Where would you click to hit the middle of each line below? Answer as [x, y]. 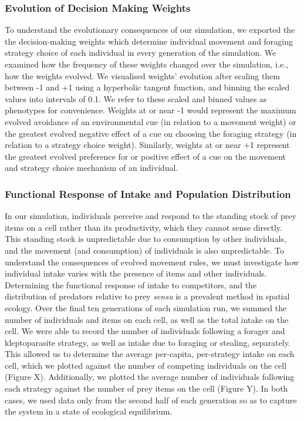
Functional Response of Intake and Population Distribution [148, 193]
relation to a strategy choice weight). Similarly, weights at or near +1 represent [147, 145]
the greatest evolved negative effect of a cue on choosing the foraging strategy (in [151, 133]
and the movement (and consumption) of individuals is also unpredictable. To [144, 250]
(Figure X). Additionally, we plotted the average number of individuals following [150, 377]
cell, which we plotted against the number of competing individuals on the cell [146, 365]
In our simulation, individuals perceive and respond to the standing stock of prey [151, 216]
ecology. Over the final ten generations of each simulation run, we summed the [146, 307]
